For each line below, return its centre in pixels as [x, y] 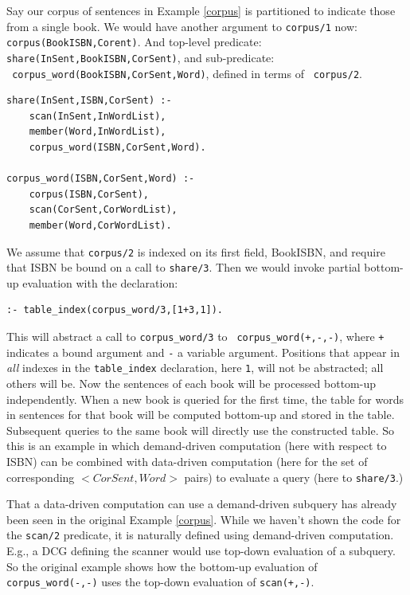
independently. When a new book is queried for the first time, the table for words [205, 399]
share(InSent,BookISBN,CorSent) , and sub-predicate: [141, 57]
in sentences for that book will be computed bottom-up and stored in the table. [201, 415]
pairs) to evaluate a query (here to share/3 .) [294, 477]
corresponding [41, 477]
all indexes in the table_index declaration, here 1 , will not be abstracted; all [195, 368]
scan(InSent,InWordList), [98, 116]
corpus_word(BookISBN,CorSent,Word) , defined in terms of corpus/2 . [187, 73]
